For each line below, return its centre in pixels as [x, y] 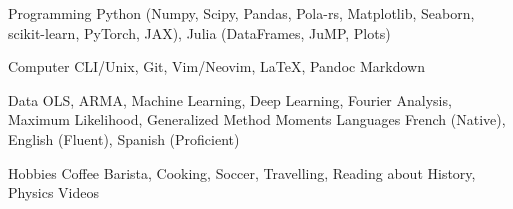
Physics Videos [54, 192]
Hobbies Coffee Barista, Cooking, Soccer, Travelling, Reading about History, [242, 172]
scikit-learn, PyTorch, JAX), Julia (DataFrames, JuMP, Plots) [199, 32]
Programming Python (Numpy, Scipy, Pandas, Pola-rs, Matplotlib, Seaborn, [241, 13]
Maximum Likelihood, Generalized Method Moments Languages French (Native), [257, 119]
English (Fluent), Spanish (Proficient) [124, 138]
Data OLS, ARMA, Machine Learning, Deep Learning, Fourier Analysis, [230, 99]
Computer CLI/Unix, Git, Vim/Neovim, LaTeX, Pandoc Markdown [216, 66]
